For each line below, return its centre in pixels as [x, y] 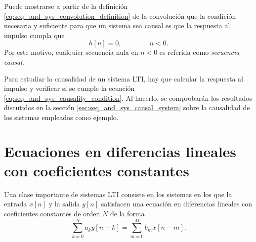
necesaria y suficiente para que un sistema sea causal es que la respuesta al [117, 25]
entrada [16, 204]
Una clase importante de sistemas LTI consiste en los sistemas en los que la [118, 194]
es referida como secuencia [199, 52]
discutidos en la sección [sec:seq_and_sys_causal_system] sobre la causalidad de [127, 107]
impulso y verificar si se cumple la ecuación [69, 88]
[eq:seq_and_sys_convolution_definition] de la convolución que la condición [120, 16]
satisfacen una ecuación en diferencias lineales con [176, 204]
